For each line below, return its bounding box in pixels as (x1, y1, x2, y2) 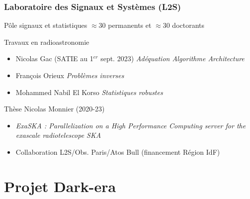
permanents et (108, 20, 152, 30)
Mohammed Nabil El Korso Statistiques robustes (15, 87, 163, 97)
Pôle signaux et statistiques (4, 20, 87, 30)
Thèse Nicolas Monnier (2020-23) (4, 103, 105, 114)
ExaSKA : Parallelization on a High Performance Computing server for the (15, 120, 246, 130)
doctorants (172, 20, 205, 30)
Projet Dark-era (4, 176, 116, 196)
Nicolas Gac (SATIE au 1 (15, 53, 93, 64)
